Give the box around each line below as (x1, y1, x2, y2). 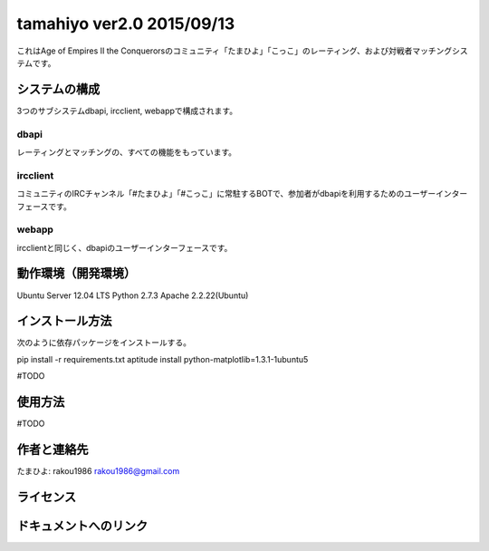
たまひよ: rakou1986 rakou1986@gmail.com (16, 466, 180, 477)
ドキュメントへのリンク (16, 517, 149, 534)
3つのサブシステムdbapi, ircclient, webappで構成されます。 (16, 105, 238, 116)
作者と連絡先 (16, 441, 89, 457)
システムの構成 (16, 82, 101, 97)
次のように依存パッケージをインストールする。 (16, 337, 192, 348)
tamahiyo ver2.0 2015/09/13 (16, 14, 235, 34)
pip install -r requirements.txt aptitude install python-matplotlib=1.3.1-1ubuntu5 (16, 353, 309, 364)
